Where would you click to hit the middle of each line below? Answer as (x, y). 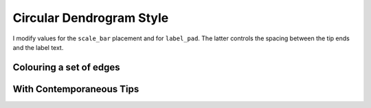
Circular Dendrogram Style (91, 18)
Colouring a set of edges (66, 67)
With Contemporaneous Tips (76, 89)
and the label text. (38, 47)
